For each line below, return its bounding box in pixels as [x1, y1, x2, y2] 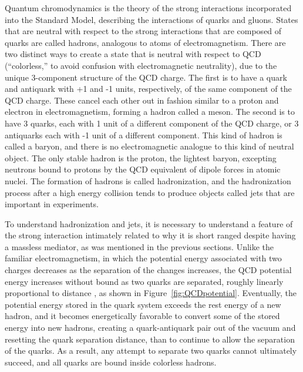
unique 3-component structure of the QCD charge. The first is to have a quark [5, 71, 287, 83]
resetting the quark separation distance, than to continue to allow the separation [5, 333, 295, 345]
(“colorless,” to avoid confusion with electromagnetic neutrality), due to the [5, 59, 277, 71]
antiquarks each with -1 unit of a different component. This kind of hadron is [5, 128, 282, 141]
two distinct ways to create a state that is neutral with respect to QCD [5, 48, 261, 60]
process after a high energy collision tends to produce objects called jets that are [5, 186, 295, 198]
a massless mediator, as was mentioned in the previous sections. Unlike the [5, 240, 274, 253]
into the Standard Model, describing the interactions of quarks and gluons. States [5, 13, 298, 25]
